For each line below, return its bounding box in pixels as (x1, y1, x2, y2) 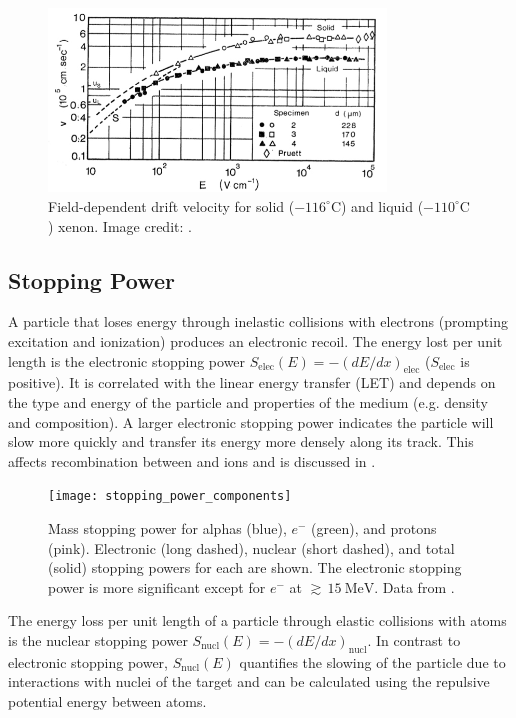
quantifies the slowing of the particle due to (239, 651, 506, 672)
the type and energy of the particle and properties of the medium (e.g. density (8, 391, 488, 412)
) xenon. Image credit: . (48, 215, 192, 236)
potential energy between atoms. (8, 690, 207, 711)
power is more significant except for (48, 576, 266, 597)
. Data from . (374, 576, 455, 597)
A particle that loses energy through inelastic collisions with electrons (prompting (8, 311, 508, 332)
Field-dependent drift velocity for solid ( (48, 195, 295, 216)
